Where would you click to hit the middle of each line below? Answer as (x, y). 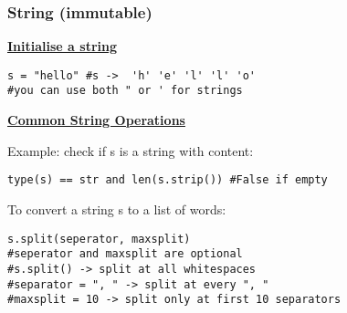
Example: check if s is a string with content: (131, 150)
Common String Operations (96, 120)
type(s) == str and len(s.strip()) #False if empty (168, 180)
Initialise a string (62, 46)
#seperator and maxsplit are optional (125, 254)
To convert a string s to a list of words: (117, 209)
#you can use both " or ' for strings (125, 91)
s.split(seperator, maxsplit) (99, 239)
